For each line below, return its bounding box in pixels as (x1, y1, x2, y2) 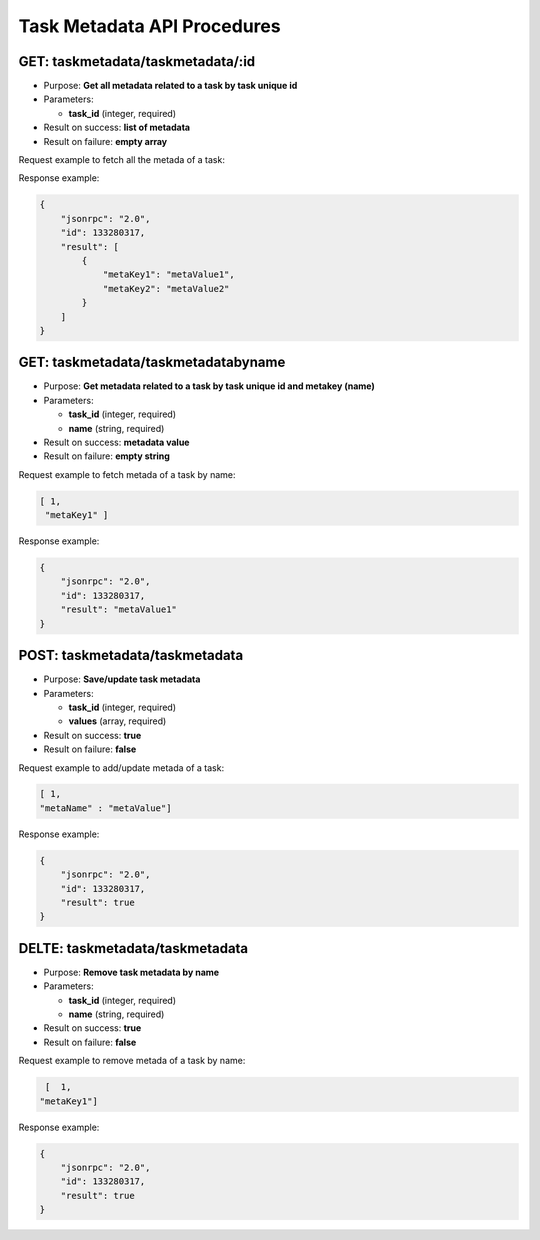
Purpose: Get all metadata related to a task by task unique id (43, 80, 298, 92)
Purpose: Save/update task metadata (43, 673, 201, 685)
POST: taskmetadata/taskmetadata (18, 647, 244, 664)
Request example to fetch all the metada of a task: (18, 154, 225, 166)
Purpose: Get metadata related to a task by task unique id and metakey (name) (43, 380, 375, 392)
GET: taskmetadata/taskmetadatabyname (18, 354, 286, 371)
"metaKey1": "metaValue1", (102, 269, 235, 280)
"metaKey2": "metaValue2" (102, 283, 230, 294)
